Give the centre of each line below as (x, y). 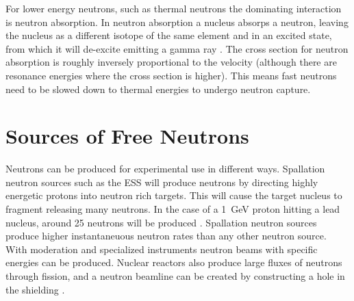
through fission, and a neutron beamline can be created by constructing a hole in (175, 276)
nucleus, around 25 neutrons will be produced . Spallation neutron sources (161, 222)
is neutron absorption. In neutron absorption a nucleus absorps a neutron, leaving (177, 22)
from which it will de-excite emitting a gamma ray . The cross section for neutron (177, 48)
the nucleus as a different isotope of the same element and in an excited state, (169, 35)
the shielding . (35, 289)
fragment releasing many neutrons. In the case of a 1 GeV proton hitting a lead (173, 209)
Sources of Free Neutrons (127, 136)
